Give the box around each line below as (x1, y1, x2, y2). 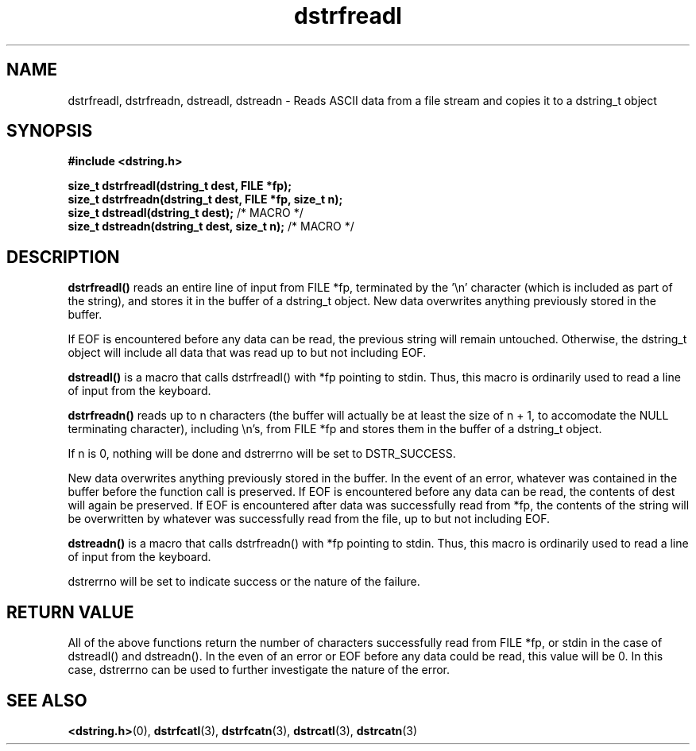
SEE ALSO (6, 690, 87, 710)
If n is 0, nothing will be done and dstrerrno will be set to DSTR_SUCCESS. (68, 447, 456, 461)
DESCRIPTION (6, 246, 120, 267)
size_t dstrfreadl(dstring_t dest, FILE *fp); (68, 179, 292, 193)
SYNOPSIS (6, 121, 93, 141)
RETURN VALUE (6, 602, 134, 622)
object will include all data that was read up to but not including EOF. (68, 346, 427, 360)
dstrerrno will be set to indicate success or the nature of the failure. (68, 575, 420, 589)
